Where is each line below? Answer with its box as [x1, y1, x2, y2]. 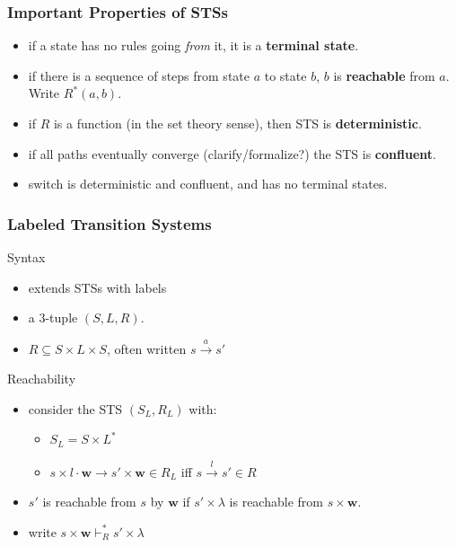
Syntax [7, 248, 46, 266]
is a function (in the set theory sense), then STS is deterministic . [53, 114, 422, 132]
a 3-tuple [28, 308, 78, 327]
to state [264, 66, 307, 84]
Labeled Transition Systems [7, 212, 212, 234]
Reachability [7, 369, 76, 388]
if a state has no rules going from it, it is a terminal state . [28, 36, 359, 55]
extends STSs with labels [28, 278, 167, 296]
